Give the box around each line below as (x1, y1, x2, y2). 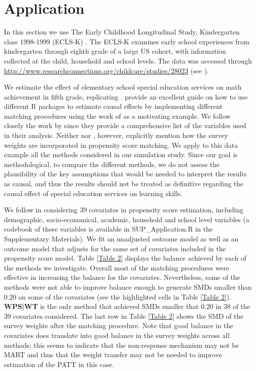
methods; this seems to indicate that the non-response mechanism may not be (4, 339, 239, 350)
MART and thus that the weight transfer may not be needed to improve (4, 349, 222, 360)
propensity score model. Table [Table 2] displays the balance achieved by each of (4, 253, 247, 263)
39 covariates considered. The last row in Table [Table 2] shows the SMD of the (4, 310, 244, 321)
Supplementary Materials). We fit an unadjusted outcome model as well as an (4, 234, 239, 243)
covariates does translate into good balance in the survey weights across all (4, 330, 230, 340)
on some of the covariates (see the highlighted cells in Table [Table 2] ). (18, 291, 231, 302)
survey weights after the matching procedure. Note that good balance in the (4, 320, 233, 331)
